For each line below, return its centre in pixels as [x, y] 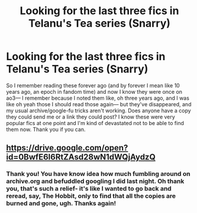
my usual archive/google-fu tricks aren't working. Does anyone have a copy [98, 110]
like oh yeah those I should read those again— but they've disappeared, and [99, 104]
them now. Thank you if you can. [46, 129]
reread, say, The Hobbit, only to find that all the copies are [91, 196]
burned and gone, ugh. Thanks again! [61, 204]
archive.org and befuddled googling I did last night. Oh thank [95, 181]
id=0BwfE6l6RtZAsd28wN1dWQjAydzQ [81, 157]
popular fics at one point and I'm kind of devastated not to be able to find [95, 123]
